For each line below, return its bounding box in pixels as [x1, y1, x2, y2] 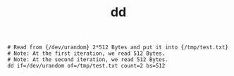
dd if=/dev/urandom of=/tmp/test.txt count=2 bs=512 [7, 63, 166, 70]
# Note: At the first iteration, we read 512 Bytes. [7, 50, 166, 57]
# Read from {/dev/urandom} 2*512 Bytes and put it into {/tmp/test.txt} [7, 44, 229, 51]
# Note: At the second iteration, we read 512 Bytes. [7, 56, 169, 63]
